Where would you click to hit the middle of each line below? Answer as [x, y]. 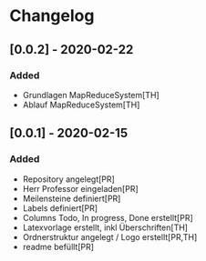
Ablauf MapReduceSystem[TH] [81, 105]
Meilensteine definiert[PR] [72, 198]
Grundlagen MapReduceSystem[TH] [91, 95]
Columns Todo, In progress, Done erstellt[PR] [108, 217]
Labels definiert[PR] [60, 208]
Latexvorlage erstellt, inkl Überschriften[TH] [105, 227]
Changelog [52, 16]
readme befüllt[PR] [58, 246]
